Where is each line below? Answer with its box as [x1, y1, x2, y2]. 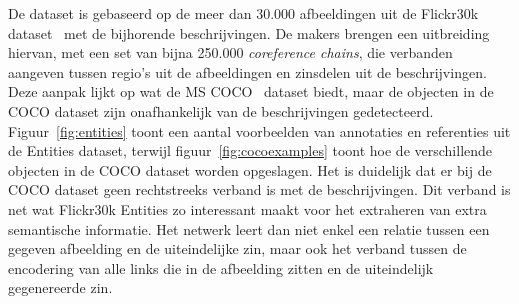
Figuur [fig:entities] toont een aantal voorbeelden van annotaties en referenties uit [8, 120, 511, 141]
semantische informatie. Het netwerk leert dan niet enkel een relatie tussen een [8, 218, 490, 239]
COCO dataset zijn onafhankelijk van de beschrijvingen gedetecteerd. [8, 100, 434, 121]
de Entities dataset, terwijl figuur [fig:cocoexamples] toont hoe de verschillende [8, 140, 493, 161]
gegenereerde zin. [8, 277, 113, 298]
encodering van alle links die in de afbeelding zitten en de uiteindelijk [8, 257, 434, 278]
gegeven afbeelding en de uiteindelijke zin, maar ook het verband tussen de [8, 238, 467, 259]
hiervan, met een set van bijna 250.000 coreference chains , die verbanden [8, 42, 453, 63]
